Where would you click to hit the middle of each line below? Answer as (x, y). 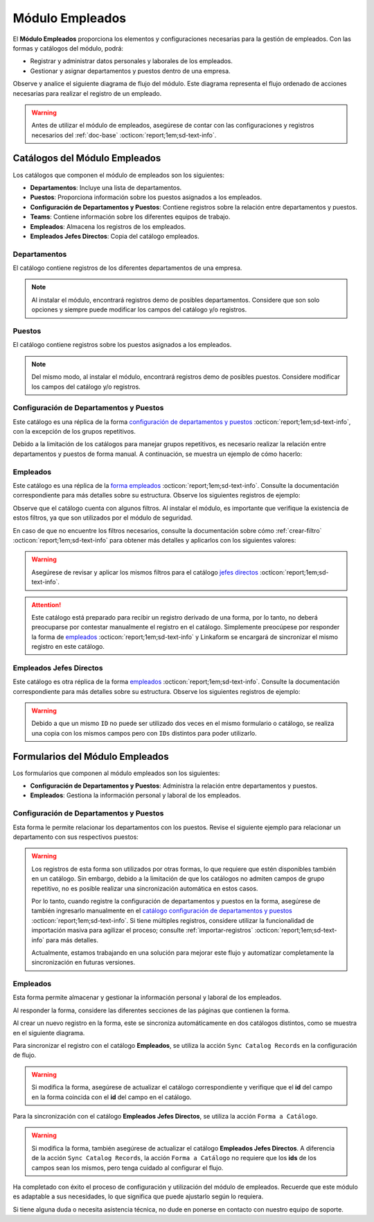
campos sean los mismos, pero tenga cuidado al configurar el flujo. (127, 1168)
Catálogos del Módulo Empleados (87, 159)
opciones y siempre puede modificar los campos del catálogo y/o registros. (139, 309)
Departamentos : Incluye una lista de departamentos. (106, 187)
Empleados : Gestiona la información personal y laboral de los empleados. (136, 795)
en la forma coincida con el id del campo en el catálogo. (112, 1097)
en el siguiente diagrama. (49, 1033)
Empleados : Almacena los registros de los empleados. (108, 226)
